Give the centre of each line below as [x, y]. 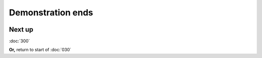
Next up [21, 29]
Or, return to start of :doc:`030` [40, 50]
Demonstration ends [51, 12]
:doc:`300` [19, 41]
